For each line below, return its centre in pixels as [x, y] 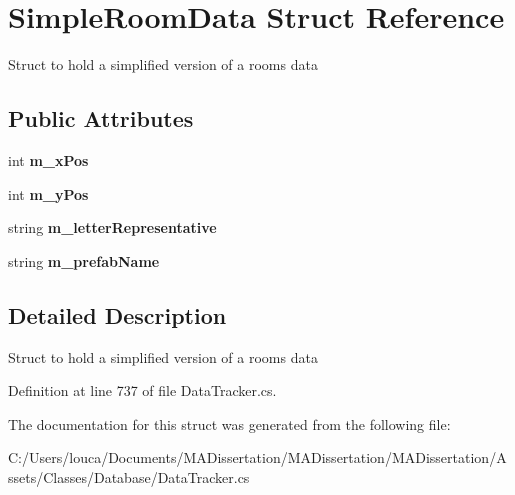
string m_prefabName [84, 260]
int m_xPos [48, 159]
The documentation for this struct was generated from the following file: [229, 423]
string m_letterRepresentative [112, 227]
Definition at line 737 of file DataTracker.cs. [142, 390]
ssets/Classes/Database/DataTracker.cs [129, 476]
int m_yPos [48, 193]
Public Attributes [101, 118]
